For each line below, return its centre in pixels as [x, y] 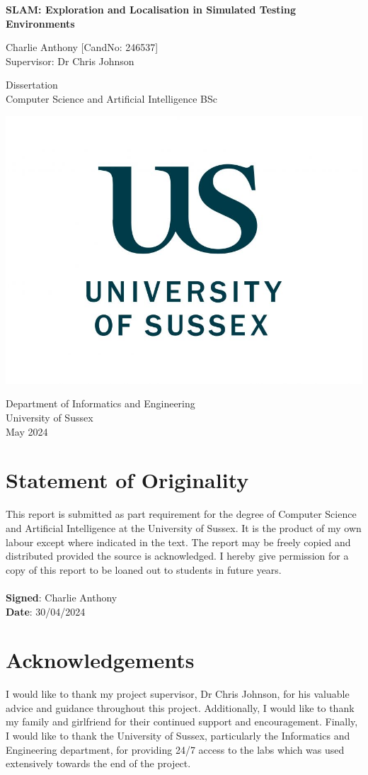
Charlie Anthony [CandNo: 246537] [82, 47]
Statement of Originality [127, 480]
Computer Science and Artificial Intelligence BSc [111, 98]
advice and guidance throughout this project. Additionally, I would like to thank [180, 707]
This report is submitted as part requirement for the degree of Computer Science [181, 514]
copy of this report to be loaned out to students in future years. [144, 569]
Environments [40, 23]
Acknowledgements [100, 660]
